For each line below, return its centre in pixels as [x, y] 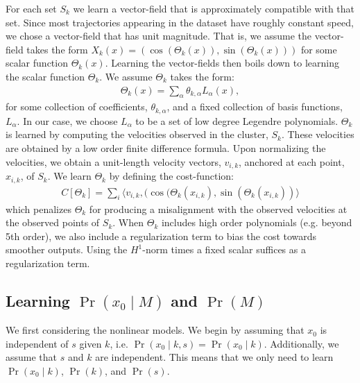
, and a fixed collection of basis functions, [255, 107]
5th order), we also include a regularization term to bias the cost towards [161, 236]
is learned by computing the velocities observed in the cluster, [137, 134]
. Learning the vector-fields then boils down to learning [222, 63]
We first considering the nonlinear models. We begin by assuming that [155, 330]
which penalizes [38, 208]
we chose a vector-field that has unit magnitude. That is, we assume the [158, 36]
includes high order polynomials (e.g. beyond [257, 222]
